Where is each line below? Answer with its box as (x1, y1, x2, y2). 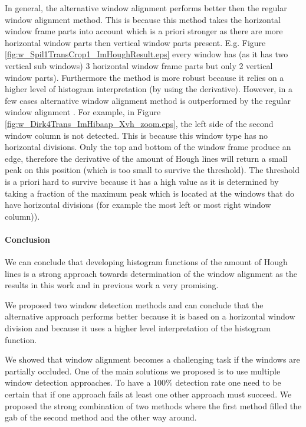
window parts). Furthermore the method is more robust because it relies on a (5, 71, 284, 83)
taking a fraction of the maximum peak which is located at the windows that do (5, 187, 294, 199)
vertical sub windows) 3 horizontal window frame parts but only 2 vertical (5, 59, 273, 71)
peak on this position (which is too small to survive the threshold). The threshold (5, 164, 300, 176)
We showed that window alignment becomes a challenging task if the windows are (5, 353, 300, 366)
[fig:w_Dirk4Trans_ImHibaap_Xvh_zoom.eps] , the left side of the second (5, 117, 274, 129)
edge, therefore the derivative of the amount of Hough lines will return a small (5, 152, 288, 164)
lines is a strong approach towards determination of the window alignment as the (5, 267, 297, 279)
